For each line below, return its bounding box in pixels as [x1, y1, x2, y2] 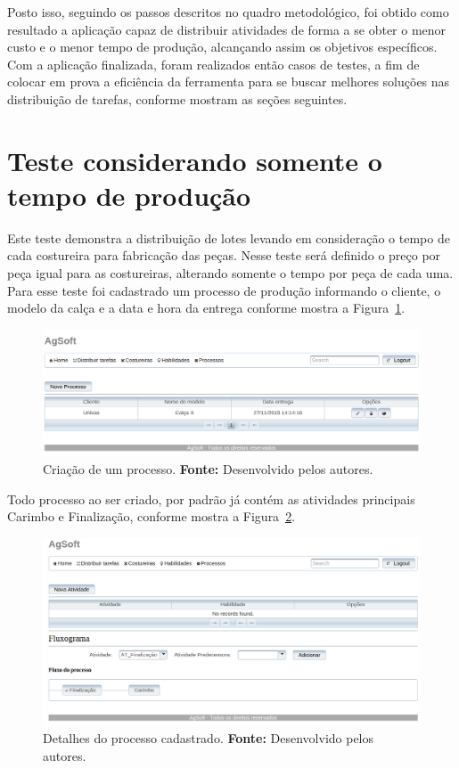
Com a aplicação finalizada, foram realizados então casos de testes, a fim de [7, 54, 420, 73]
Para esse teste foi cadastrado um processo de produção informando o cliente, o [7, 281, 441, 299]
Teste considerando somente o [7, 142, 382, 178]
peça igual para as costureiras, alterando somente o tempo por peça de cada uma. [7, 264, 454, 282]
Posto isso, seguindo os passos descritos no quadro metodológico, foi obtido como [7, 3, 449, 20]
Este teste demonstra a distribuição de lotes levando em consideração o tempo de [7, 228, 450, 247]
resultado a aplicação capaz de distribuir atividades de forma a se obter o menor [7, 20, 447, 38]
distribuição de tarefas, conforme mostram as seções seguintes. [7, 89, 348, 108]
